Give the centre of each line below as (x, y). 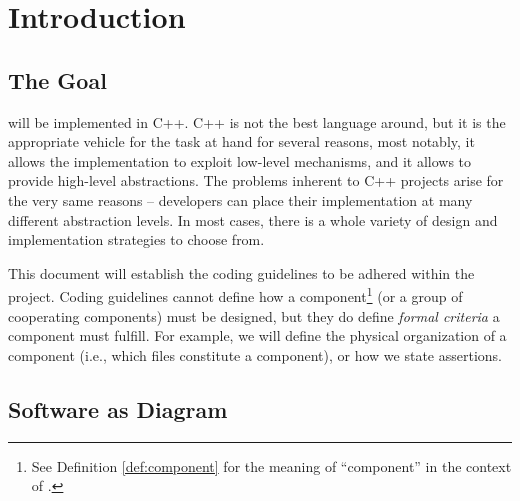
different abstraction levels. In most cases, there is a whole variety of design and (253, 219)
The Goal (57, 79)
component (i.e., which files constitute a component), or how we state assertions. (255, 354)
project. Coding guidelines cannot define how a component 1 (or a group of (235, 294)
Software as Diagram (118, 408)
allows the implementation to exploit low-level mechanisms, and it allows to (240, 160)
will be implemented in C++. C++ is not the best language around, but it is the (257, 121)
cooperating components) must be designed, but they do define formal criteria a (254, 315)
